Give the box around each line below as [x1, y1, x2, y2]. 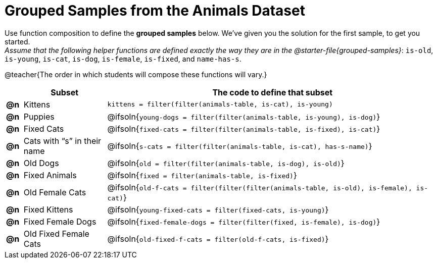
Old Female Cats [23, 187, 86, 197]
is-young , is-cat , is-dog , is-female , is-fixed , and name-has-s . [5, 54, 241, 63]
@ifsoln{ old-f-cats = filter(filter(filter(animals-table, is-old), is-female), [107, 182, 412, 192]
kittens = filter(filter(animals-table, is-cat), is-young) [107, 100, 333, 109]
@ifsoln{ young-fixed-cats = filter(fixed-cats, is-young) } [107, 204, 329, 215]
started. [5, 37, 30, 46]
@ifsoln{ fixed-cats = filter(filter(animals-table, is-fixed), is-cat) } [107, 123, 380, 134]
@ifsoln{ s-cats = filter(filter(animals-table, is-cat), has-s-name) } [107, 140, 372, 151]
